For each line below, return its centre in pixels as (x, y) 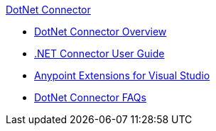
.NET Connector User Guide (99, 53)
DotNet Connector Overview (101, 32)
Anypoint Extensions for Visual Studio (122, 75)
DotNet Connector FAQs (90, 97)
